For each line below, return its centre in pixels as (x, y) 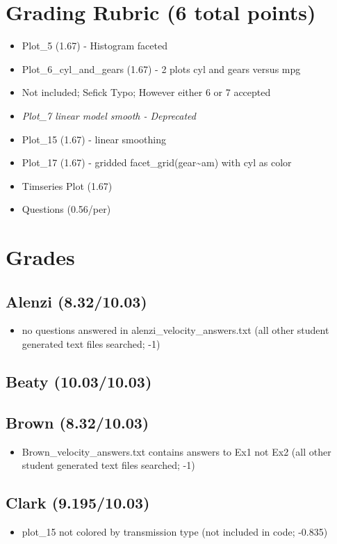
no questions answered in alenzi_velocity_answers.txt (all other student (175, 330)
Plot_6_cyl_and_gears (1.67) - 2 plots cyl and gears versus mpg (161, 69)
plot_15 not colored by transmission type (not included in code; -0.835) (175, 532)
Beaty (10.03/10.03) (79, 382)
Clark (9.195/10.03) (78, 503)
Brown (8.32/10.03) (77, 422)
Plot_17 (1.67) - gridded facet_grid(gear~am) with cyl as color (157, 162)
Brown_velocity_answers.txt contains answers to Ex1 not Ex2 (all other (176, 451)
